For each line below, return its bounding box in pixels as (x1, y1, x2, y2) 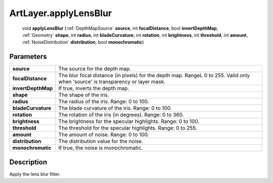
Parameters (9, 52, 47, 61)
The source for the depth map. (58, 66, 131, 73)
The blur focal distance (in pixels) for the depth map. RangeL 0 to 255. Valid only (58, 72, 250, 79)
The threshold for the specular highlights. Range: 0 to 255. (58, 125, 197, 132)
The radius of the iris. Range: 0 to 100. (58, 98, 149, 105)
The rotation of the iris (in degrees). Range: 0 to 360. (58, 111, 184, 118)
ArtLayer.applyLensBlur (9, 8, 112, 19)
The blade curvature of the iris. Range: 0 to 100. (58, 105, 172, 112)
